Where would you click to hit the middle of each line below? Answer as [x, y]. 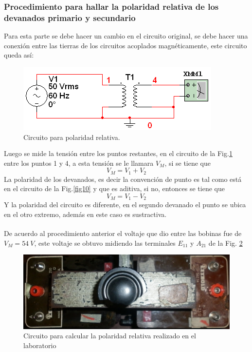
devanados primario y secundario [70, 17]
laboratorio [40, 345]
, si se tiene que [188, 163]
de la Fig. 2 [225, 243]
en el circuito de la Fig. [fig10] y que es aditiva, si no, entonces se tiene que [114, 188]
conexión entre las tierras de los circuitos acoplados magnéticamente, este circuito [126, 45]
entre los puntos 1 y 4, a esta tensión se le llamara [79, 163]
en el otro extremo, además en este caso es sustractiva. [85, 214]
